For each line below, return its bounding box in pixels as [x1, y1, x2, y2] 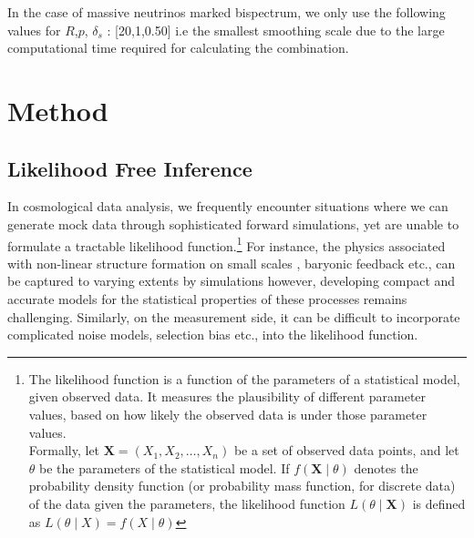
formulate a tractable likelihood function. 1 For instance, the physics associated [7, 233, 446, 255]
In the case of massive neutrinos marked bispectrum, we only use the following [7, 3, 446, 21]
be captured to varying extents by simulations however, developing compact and [7, 271, 456, 290]
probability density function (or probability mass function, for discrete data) [28, 476, 456, 495]
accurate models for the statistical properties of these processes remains [7, 289, 407, 308]
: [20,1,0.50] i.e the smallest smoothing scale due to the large [107, 20, 445, 39]
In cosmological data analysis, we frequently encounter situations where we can [7, 197, 448, 216]
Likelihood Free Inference [7, 154, 252, 182]
